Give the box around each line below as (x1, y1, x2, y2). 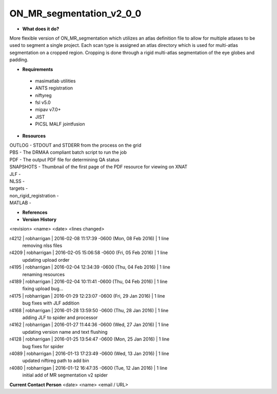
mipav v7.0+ (35, 106, 61, 113)
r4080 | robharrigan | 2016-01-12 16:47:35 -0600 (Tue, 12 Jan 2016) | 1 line (9, 365, 168, 371)
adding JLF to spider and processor (22, 314, 98, 320)
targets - (9, 185, 28, 191)
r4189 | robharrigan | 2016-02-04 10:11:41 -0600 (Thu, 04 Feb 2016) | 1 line (9, 278, 168, 285)
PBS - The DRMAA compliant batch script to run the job (9, 149, 127, 155)
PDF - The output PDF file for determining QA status (9, 156, 120, 163)
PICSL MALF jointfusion (35, 121, 85, 127)
